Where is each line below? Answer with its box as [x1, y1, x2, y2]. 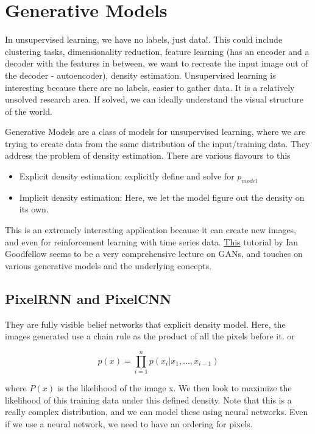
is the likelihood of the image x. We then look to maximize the [57, 381, 292, 394]
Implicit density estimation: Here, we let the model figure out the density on [19, 190, 305, 203]
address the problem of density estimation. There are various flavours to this [5, 149, 291, 162]
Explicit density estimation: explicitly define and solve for [19, 170, 235, 183]
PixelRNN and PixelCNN [5, 289, 172, 308]
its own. [19, 203, 49, 215]
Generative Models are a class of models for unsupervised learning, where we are [5, 125, 306, 138]
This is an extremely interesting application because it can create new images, [5, 223, 297, 236]
